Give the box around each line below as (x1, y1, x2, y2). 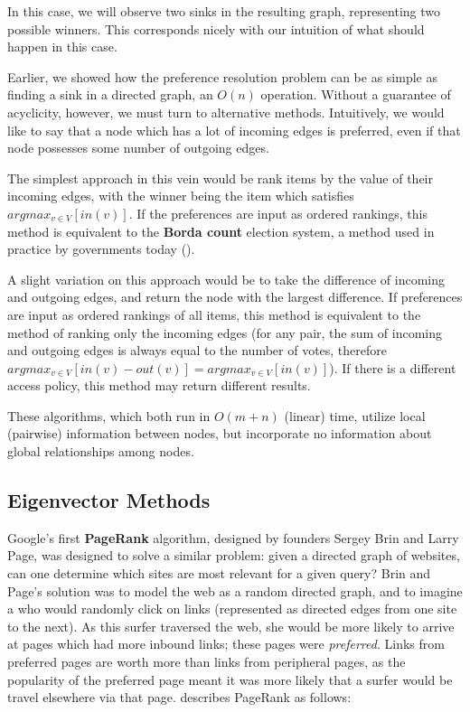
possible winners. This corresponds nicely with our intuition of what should (7, 19, 425, 38)
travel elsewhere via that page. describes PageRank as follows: (7, 688, 352, 707)
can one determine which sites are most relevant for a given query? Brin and (7, 564, 431, 583)
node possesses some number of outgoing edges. (7, 138, 269, 157)
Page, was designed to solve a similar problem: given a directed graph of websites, (7, 546, 460, 565)
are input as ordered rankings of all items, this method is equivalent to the (7, 304, 421, 323)
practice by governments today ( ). (7, 239, 195, 258)
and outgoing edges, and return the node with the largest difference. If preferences (7, 287, 463, 306)
